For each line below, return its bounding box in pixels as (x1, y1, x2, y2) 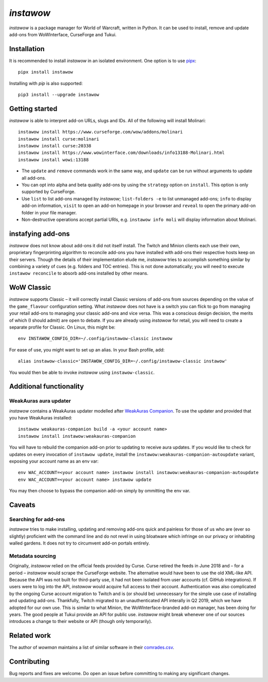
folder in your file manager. (21, 209, 77, 215)
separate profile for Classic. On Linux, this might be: (9, 324, 116, 330)
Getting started (9, 104, 58, 113)
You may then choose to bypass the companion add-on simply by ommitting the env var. (9, 488, 191, 494)
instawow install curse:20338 (18, 143, 92, 149)
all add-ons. (21, 175, 47, 181)
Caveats (9, 500, 36, 509)
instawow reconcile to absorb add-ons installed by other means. (9, 271, 148, 276)
